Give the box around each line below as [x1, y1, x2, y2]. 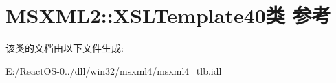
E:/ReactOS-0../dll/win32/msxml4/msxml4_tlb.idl [5, 63, 222, 78]
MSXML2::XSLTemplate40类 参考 [5, 1, 331, 29]
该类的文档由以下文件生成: [5, 41, 124, 55]
